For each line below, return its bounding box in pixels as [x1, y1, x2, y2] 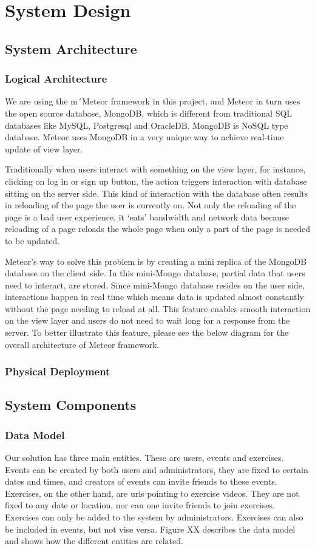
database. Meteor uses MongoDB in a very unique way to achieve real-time [5, 131, 284, 143]
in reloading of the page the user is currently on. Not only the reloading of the [5, 199, 296, 211]
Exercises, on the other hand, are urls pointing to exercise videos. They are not [5, 486, 299, 499]
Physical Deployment [5, 364, 110, 379]
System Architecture [5, 39, 137, 58]
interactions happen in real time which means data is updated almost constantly [5, 290, 304, 303]
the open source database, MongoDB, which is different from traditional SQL [5, 106, 293, 119]
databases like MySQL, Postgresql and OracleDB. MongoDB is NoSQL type [5, 118, 288, 131]
